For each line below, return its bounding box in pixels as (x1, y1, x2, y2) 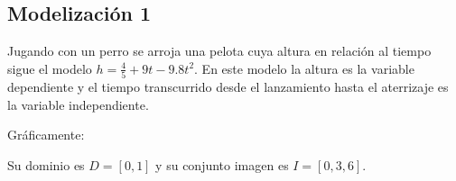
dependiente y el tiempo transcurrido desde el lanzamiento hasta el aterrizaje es (7, 77, 449, 96)
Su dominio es (7, 155, 85, 174)
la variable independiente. (7, 95, 149, 113)
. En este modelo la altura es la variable (194, 59, 414, 77)
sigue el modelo (7, 59, 92, 77)
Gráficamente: (7, 125, 85, 144)
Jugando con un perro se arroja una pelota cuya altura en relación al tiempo (7, 41, 432, 60)
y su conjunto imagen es (155, 155, 289, 174)
